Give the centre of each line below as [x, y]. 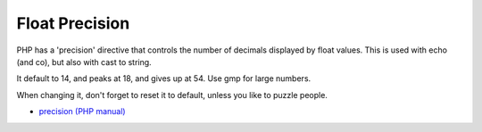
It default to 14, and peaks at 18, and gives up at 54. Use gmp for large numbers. [164, 78]
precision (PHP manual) [82, 111]
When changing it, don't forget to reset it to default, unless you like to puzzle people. [172, 95]
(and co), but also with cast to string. [84, 62]
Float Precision [73, 23]
